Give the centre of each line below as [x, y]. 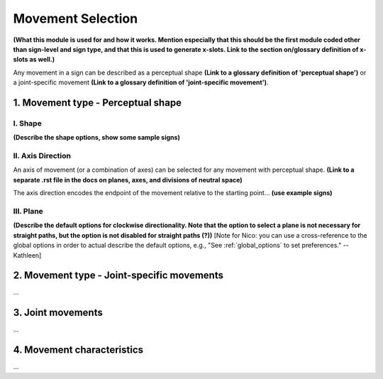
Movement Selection [76, 18]
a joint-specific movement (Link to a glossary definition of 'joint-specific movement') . [141, 82]
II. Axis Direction [42, 156]
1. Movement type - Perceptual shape [98, 103]
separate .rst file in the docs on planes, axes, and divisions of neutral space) [128, 180]
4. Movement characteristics [78, 350]
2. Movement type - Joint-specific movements [118, 276]
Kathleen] [27, 255]
